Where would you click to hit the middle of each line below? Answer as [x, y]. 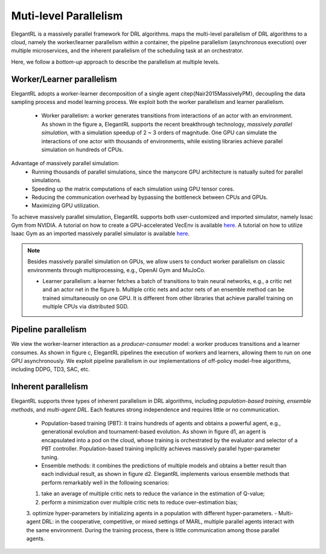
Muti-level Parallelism [67, 16]
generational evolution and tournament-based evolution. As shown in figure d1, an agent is [154, 432]
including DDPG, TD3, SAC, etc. [51, 370]
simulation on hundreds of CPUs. [82, 149]
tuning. [50, 457]
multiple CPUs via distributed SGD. [86, 307]
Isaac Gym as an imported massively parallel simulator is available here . [101, 233]
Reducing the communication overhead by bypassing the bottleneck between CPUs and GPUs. [150, 197]
